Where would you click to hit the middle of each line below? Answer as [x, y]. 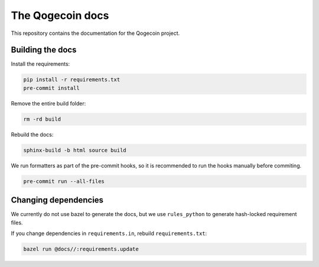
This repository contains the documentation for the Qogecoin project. [95, 33]
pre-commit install [51, 88]
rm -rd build [42, 119]
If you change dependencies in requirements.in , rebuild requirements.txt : [109, 233]
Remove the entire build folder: [48, 103]
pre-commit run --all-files [64, 181]
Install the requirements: [40, 64]
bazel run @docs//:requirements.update [81, 249]
